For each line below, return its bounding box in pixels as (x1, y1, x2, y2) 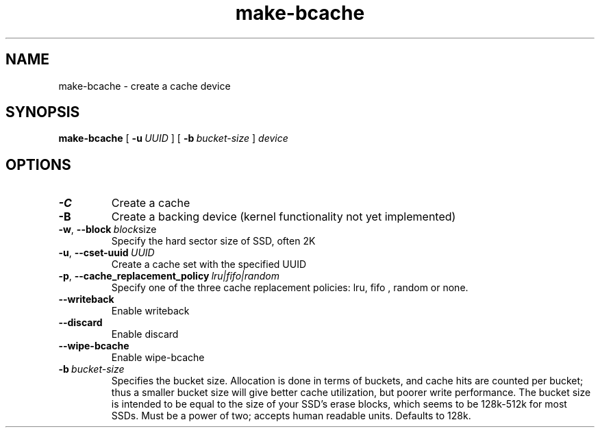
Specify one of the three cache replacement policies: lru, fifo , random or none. (111, 282, 468, 294)
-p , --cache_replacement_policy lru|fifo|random (58, 270, 279, 282)
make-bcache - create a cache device (58, 79, 231, 92)
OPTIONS (5, 156, 71, 173)
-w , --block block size (58, 223, 157, 236)
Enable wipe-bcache (111, 351, 205, 364)
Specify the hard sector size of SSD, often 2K (111, 235, 316, 247)
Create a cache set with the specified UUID (111, 258, 307, 271)
